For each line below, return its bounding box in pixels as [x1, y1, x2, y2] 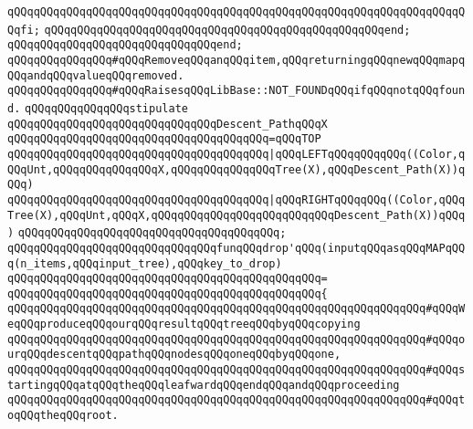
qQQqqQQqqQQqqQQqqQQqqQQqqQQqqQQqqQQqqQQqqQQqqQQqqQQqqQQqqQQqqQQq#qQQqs [7, 363, 466, 377]
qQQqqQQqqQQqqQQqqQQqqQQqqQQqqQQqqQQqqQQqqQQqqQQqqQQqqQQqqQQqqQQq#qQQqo [7, 332, 466, 346]
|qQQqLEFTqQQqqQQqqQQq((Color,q [268, 147, 466, 161]
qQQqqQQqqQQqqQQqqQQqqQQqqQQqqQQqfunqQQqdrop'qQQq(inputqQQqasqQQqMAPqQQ [7, 241, 466, 255]
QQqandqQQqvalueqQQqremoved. [7, 68, 184, 82]
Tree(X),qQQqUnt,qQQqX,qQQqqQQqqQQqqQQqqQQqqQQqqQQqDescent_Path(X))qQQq [7, 208, 466, 222]
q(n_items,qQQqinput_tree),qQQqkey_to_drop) [7, 256, 282, 270]
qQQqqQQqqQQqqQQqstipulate [25, 101, 188, 115]
